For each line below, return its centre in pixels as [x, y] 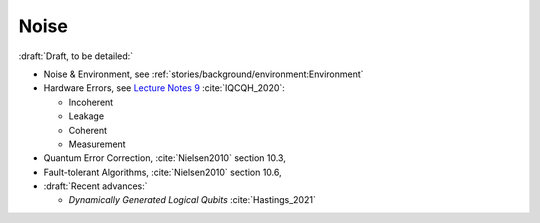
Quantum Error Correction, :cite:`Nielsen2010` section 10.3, [165, 158]
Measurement [97, 144]
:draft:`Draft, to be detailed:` [76, 56]
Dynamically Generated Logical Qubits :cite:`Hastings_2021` [192, 200]
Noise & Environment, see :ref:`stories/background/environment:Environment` [203, 74]
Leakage [86, 116]
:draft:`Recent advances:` [96, 186]
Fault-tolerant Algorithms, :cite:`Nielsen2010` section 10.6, [162, 172]
